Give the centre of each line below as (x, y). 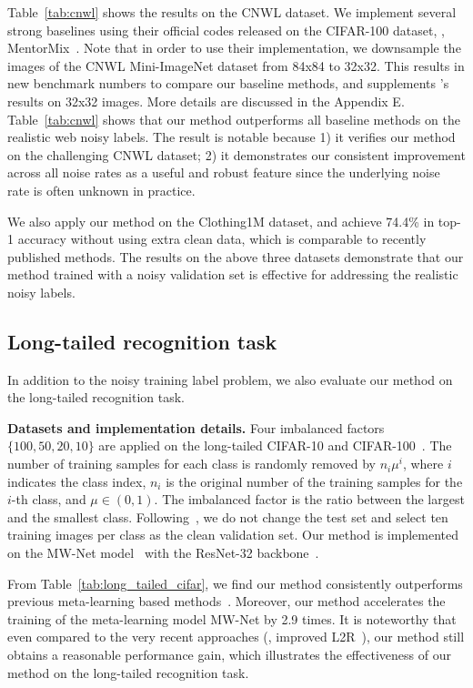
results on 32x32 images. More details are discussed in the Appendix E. (206, 101)
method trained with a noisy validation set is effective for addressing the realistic (233, 274)
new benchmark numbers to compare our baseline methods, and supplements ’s (228, 83)
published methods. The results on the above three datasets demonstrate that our (236, 256)
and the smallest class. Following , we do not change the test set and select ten (228, 516)
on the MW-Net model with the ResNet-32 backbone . (163, 553)
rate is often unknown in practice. (101, 190)
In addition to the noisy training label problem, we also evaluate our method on (230, 379)
